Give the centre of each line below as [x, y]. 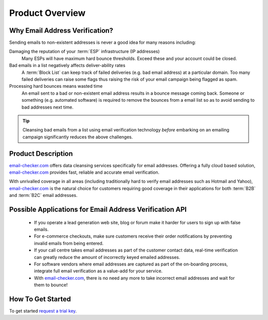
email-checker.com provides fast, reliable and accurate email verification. [84, 172]
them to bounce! [51, 285]
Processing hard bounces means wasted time [56, 86]
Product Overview [47, 13]
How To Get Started [40, 299]
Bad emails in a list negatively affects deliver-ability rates [67, 65]
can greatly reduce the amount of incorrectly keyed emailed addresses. [107, 257]
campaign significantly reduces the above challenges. [78, 137]
